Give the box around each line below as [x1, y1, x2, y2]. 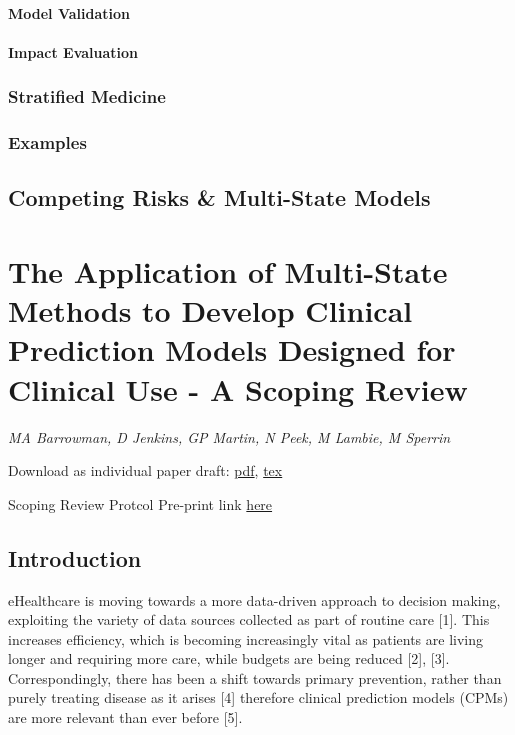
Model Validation [8, 2, 131, 23]
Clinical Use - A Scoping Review [8, 368, 468, 409]
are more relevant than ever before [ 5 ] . [8, 707, 243, 728]
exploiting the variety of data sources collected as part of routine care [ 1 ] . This [8, 609, 490, 630]
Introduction [8, 542, 142, 573]
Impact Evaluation [8, 41, 139, 62]
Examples [8, 130, 87, 155]
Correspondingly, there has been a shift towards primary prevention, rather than [8, 667, 502, 688]
